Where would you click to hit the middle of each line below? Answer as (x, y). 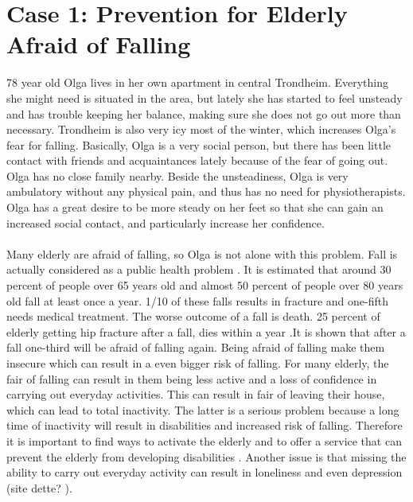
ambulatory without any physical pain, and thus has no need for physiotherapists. (206, 191)
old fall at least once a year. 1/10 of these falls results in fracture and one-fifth (198, 300)
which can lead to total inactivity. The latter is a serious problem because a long (203, 409)
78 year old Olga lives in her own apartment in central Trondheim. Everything (198, 82)
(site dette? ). (39, 487)
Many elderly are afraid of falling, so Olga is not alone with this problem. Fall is (202, 253)
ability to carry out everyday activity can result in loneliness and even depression (205, 472)
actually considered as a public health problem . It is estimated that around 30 (199, 269)
